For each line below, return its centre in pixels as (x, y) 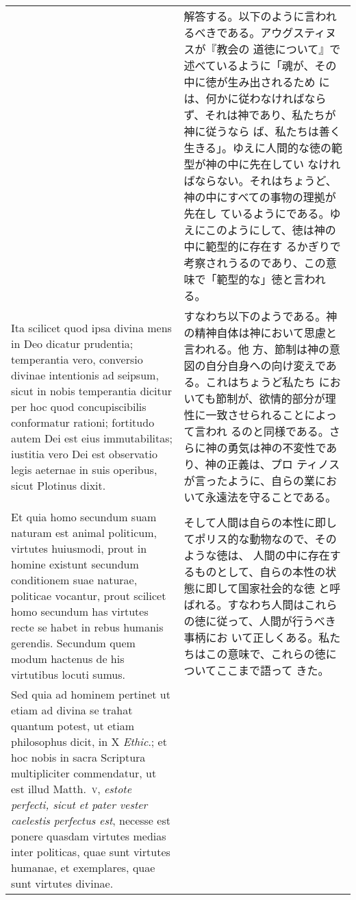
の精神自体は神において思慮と (260, 333)
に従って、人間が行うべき (271, 621)
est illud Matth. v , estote (71, 789)
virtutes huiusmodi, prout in (79, 548)
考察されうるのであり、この (255, 263)
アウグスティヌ (298, 33)
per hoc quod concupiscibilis (79, 406)
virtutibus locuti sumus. (68, 674)
